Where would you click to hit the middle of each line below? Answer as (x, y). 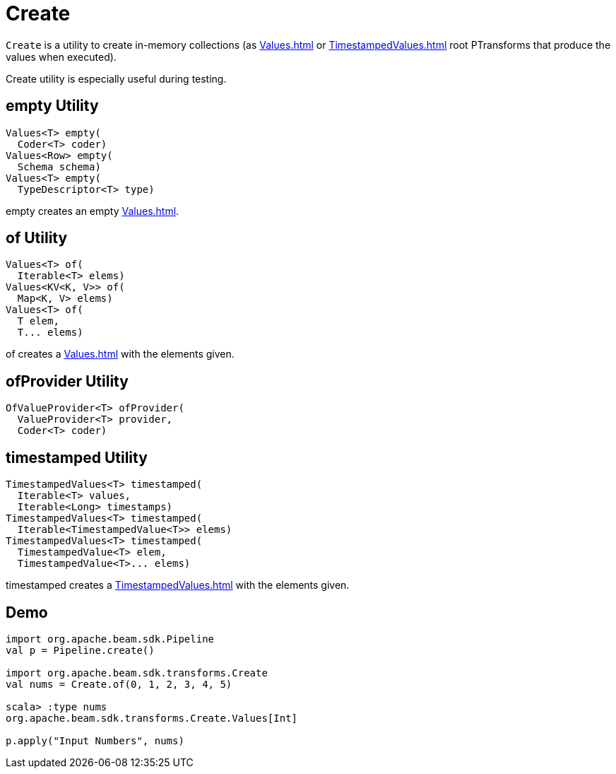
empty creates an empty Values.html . (93, 211)
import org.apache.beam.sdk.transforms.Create (137, 673)
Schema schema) (59, 166)
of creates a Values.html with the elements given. (120, 354)
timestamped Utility (77, 457)
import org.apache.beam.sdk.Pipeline (110, 639)
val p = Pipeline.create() (80, 650)
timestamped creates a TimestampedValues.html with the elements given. (178, 585)
